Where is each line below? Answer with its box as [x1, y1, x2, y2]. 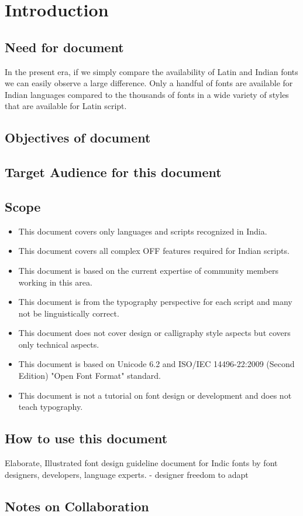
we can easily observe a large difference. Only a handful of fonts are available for [5, 77, 293, 89]
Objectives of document [5, 128, 151, 147]
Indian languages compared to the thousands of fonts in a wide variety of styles [5, 88, 289, 100]
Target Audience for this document [5, 163, 222, 181]
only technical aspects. [18, 338, 99, 350]
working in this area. [18, 276, 92, 288]
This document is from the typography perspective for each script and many [18, 296, 292, 308]
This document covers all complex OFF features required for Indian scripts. [18, 245, 290, 257]
